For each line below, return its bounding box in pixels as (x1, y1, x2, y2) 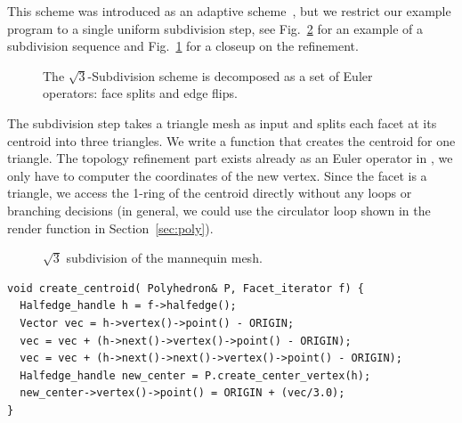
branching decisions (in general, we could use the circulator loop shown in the (7, 200, 431, 219)
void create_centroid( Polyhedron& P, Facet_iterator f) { (7, 281, 364, 295)
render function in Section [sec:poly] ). (7, 218, 214, 237)
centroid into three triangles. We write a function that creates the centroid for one (7, 131, 456, 150)
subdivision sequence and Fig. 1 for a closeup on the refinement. (7, 37, 359, 55)
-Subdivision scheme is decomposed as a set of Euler (87, 66, 373, 85)
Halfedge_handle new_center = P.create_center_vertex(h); (20, 369, 371, 382)
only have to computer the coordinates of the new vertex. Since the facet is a (7, 166, 427, 184)
